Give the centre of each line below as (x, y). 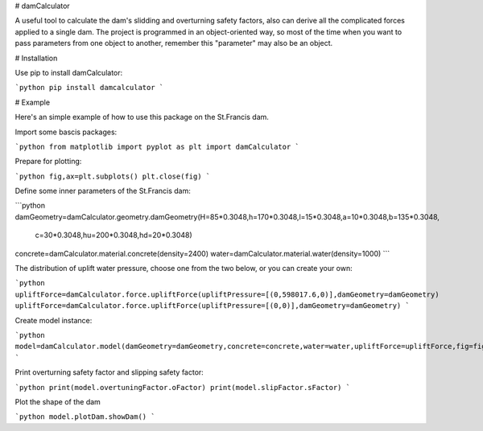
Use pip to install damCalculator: (69, 72)
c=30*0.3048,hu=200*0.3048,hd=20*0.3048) (114, 235)
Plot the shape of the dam (58, 401)
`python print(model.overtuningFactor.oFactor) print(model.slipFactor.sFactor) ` (182, 387)
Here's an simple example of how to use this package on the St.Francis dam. (142, 117)
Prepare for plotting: (48, 162)
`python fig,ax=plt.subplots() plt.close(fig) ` (113, 176)
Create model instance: (54, 320)
